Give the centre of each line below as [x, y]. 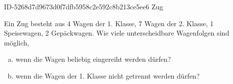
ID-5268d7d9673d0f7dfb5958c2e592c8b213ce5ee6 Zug [84, 6]
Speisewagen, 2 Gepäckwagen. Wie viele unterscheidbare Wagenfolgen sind [117, 33]
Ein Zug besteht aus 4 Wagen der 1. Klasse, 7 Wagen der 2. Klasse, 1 [109, 23]
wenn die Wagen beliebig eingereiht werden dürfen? [93, 59]
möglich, [17, 42]
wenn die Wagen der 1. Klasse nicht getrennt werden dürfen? [108, 75]
